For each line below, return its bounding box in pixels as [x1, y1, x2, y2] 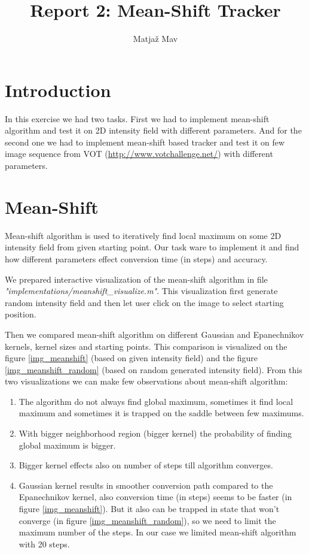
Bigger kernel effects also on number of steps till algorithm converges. [19, 459, 273, 471]
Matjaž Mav [133, 32, 178, 45]
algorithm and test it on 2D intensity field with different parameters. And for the [5, 124, 302, 137]
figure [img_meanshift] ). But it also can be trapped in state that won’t [19, 502, 280, 515]
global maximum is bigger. [19, 438, 116, 451]
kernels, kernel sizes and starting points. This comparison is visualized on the [5, 340, 287, 352]
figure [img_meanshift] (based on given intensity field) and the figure [5, 352, 258, 364]
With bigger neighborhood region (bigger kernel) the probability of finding [19, 427, 292, 440]
